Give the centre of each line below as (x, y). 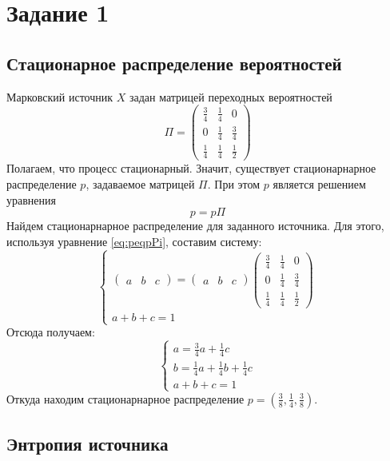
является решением (319, 183)
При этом (237, 183)
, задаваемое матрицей (140, 183)
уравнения (31, 199)
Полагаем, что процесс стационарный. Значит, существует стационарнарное (191, 168)
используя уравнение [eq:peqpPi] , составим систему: (134, 241)
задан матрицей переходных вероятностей (231, 96)
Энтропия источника (88, 444)
